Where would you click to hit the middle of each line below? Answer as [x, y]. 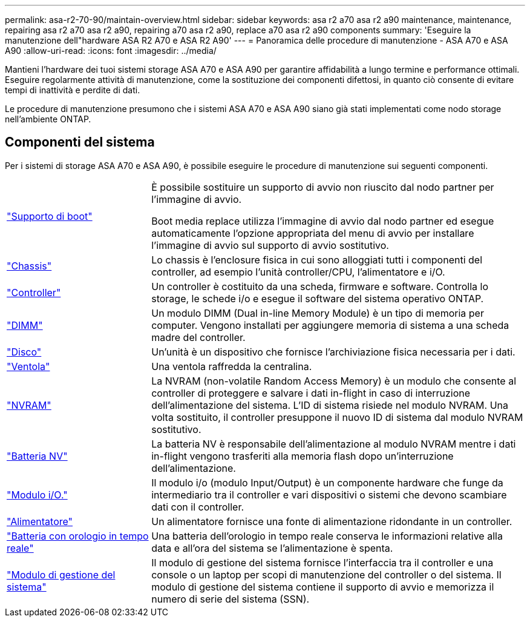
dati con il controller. [198, 507]
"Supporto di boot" [50, 216]
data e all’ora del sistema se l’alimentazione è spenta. [272, 548]
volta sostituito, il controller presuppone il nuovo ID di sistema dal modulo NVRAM [337, 417]
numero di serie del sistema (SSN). [231, 599]
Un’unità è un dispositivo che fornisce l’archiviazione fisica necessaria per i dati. [333, 352]
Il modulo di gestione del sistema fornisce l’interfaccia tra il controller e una [322, 562]
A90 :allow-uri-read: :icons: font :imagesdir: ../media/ [111, 51]
